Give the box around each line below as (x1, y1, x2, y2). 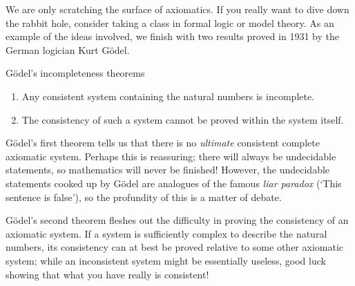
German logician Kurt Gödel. (6, 42, 130, 57)
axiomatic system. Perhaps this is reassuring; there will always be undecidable (6, 149, 336, 163)
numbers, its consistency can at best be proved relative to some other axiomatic (6, 240, 344, 254)
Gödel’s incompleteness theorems (6, 66, 145, 80)
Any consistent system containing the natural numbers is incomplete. (21, 88, 315, 103)
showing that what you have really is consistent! (6, 267, 209, 281)
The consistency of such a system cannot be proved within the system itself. (21, 112, 344, 126)
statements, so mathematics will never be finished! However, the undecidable (6, 162, 330, 177)
